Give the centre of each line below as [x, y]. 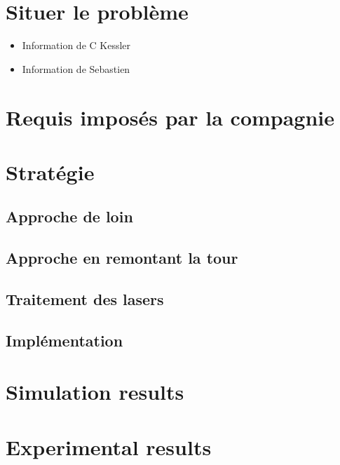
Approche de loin [69, 216]
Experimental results [109, 446]
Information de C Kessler [76, 45]
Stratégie [50, 171]
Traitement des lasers [85, 299]
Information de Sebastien [76, 68]
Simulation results [95, 392]
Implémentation [64, 340]
